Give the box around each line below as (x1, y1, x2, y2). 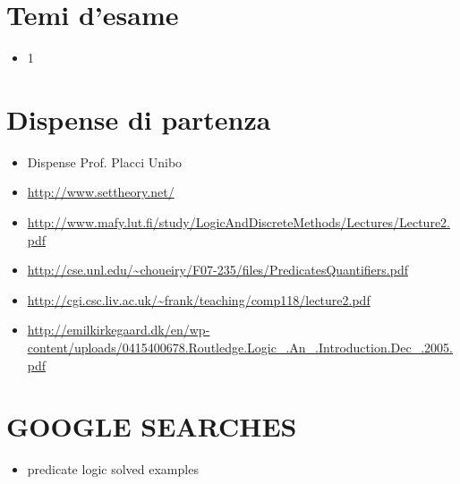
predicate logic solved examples (27, 460, 199, 479)
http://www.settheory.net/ (27, 183, 175, 201)
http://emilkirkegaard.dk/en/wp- (27, 320, 210, 339)
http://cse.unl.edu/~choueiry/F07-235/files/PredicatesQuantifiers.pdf (27, 260, 408, 279)
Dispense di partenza (6, 100, 271, 137)
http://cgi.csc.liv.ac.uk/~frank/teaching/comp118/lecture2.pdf (27, 290, 371, 309)
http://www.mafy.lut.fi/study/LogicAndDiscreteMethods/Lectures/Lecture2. (27, 213, 450, 232)
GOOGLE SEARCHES (6, 408, 297, 445)
